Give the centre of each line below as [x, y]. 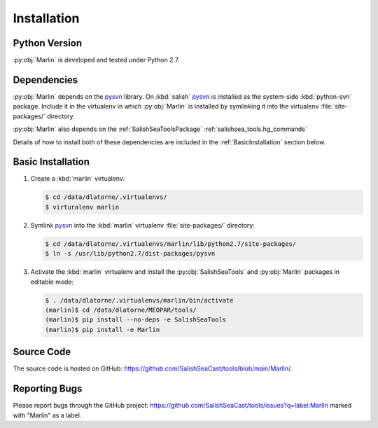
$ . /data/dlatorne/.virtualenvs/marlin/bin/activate [139, 300]
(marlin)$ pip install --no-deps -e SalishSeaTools [136, 320]
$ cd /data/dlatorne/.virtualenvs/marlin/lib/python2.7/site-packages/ [171, 244]
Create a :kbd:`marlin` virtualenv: [78, 179]
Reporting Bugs [48, 389]
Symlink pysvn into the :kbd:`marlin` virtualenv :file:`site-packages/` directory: [142, 225]
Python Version [48, 43]
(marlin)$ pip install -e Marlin [103, 330]
